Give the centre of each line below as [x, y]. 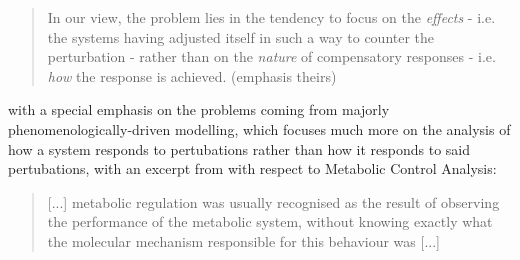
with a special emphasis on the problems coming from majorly [199, 109]
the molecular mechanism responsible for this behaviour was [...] [243, 240]
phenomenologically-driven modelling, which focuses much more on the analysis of [259, 128]
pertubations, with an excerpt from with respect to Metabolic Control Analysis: [252, 168]
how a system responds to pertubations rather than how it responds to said [239, 148]
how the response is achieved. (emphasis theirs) [192, 75]
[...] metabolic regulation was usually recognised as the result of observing [273, 201]
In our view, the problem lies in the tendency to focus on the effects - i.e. [271, 17]
